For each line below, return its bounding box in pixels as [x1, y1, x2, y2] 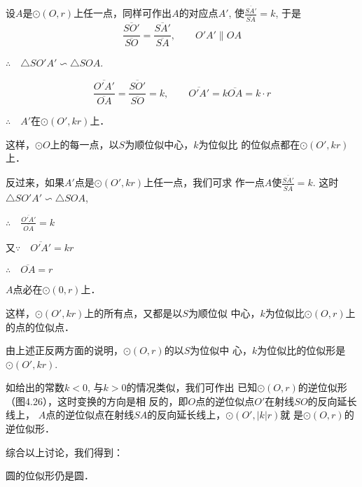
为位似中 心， [190, 343, 252, 358]
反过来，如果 [6, 175, 64, 190]
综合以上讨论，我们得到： [6, 444, 123, 459]
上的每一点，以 [50, 136, 119, 151]
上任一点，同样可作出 [74, 6, 172, 20]
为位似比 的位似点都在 [198, 136, 300, 151]
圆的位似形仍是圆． [6, 468, 94, 483]
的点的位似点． [6, 319, 74, 334]
